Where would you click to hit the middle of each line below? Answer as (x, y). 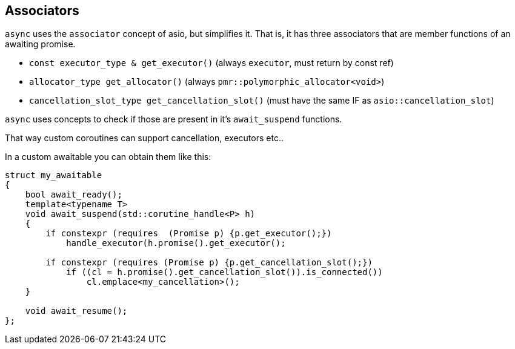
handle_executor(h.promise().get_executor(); (176, 243)
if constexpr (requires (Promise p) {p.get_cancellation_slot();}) (209, 263)
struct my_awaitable (54, 175)
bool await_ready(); (74, 195)
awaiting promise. (40, 44)
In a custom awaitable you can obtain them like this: (108, 157)
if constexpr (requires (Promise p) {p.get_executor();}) (189, 234)
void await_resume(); (76, 311)
